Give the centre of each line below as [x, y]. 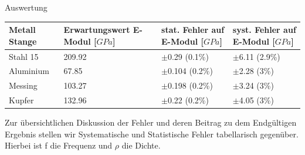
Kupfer [21, 100]
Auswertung [26, 7]
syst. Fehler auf [264, 30]
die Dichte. [141, 145]
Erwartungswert [97, 30]
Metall [22, 30]
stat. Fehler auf [193, 30]
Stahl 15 [24, 56]
